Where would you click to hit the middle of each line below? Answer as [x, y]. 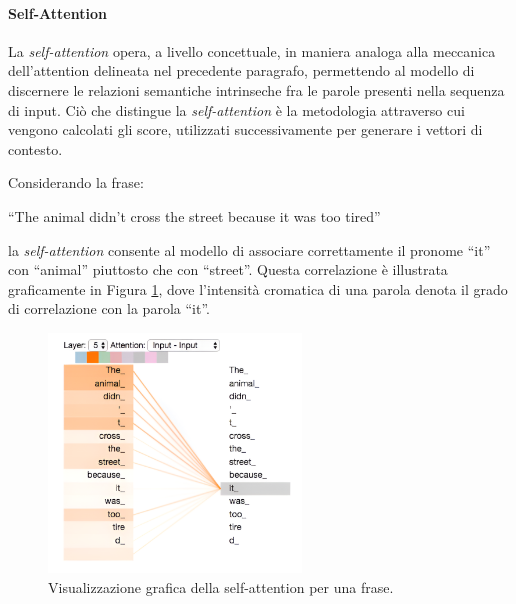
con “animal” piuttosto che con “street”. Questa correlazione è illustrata [228, 269]
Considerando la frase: [76, 182]
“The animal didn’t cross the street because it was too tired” [194, 215]
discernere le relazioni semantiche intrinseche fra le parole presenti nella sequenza [256, 89]
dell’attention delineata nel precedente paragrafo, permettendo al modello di [241, 70]
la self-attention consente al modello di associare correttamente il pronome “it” [249, 249]
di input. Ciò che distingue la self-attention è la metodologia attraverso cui [236, 109]
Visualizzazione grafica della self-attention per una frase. [221, 586]
